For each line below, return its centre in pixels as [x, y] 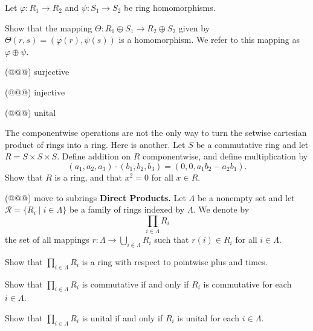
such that [172, 239]
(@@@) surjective [37, 72]
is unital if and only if [122, 318]
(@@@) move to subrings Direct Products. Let [95, 197]
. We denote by [221, 209]
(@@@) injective [35, 92]
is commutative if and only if [135, 284]
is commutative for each [247, 284]
